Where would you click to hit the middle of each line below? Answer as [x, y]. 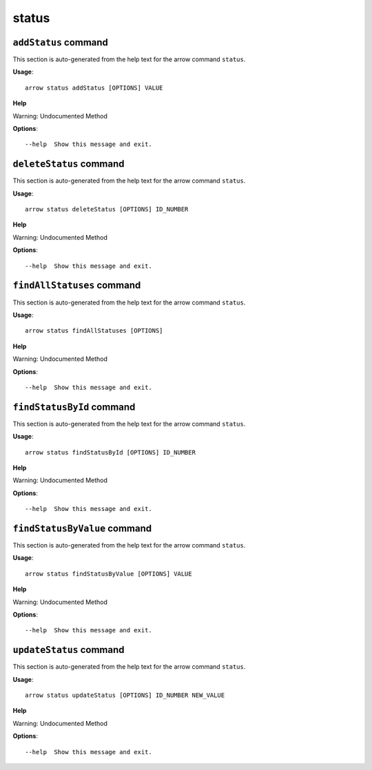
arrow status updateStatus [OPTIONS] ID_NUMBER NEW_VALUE [125, 695]
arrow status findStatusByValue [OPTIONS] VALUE [108, 574]
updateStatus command [69, 650]
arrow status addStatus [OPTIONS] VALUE [94, 87]
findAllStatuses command [77, 285]
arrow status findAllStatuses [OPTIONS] [94, 331]
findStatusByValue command [82, 528]
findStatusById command [74, 407]
